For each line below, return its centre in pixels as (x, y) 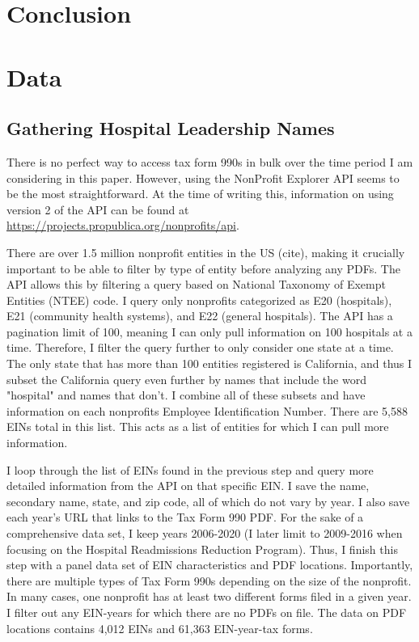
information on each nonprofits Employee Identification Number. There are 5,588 (207, 410)
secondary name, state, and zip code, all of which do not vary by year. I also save (208, 501)
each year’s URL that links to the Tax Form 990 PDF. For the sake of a (185, 517)
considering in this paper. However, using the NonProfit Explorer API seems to (203, 177)
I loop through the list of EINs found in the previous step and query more (190, 469)
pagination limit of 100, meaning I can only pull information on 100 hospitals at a (209, 331)
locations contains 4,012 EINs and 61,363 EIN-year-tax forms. (160, 628)
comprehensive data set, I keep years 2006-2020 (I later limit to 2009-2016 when (205, 533)
